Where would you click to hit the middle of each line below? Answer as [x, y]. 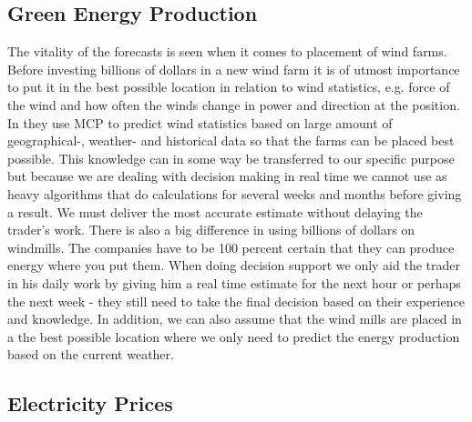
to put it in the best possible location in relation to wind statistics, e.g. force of [229, 87]
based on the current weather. [91, 354]
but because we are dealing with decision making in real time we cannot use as [227, 176]
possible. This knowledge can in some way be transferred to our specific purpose [231, 158]
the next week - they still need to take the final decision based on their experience [236, 301]
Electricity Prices [90, 403]
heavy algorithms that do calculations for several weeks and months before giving [235, 193]
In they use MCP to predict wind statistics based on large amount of [200, 122]
